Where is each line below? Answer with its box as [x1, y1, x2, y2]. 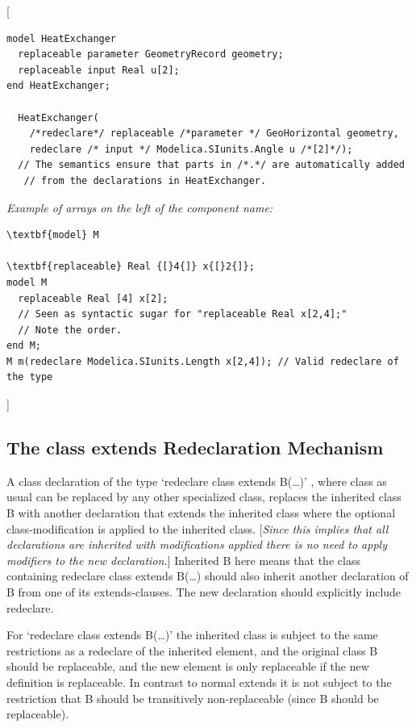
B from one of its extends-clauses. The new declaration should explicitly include [6, 584, 401, 600]
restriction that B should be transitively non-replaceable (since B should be [6, 689, 379, 706]
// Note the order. [18, 324, 123, 336]
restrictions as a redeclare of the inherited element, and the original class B [6, 642, 378, 659]
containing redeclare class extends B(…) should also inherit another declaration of [6, 567, 409, 584]
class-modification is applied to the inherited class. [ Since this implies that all [6, 520, 389, 537]
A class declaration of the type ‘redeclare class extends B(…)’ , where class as [6, 472, 387, 489]
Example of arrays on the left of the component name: [6, 199, 273, 215]
